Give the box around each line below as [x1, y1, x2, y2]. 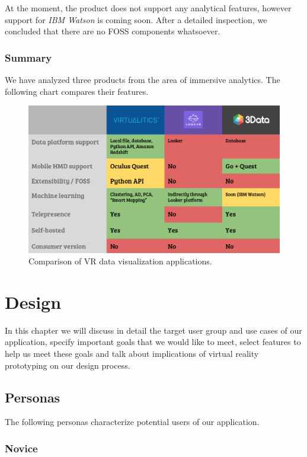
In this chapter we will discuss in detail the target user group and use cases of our [5, 324, 302, 336]
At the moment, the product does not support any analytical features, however [5, 2, 292, 14]
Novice [5, 440, 38, 455]
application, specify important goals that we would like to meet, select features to [5, 335, 301, 348]
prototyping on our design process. [5, 359, 130, 371]
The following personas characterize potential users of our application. [5, 416, 260, 428]
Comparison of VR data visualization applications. [28, 255, 212, 267]
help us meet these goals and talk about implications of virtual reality [5, 347, 259, 360]
